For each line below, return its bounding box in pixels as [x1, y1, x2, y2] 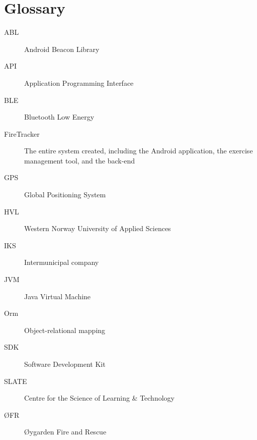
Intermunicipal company [24, 257, 99, 267]
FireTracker [4, 128, 40, 139]
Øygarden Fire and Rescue [24, 426, 107, 437]
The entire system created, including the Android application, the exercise [24, 145, 253, 156]
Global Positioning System [24, 189, 106, 200]
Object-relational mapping [24, 324, 106, 335]
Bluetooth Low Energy [24, 112, 95, 122]
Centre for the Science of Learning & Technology [24, 393, 175, 403]
